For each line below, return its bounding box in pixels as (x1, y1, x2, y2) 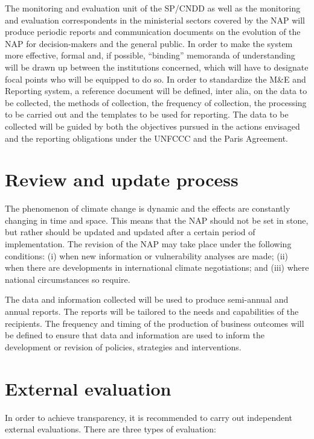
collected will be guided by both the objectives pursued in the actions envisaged (5, 119, 300, 132)
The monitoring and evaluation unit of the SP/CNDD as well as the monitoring (5, 2, 301, 14)
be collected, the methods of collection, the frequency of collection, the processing (5, 96, 307, 109)
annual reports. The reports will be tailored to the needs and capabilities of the (5, 305, 299, 317)
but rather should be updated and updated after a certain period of (5, 226, 255, 238)
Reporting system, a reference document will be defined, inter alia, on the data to (5, 84, 307, 97)
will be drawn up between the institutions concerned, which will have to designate (5, 60, 309, 73)
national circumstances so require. (5, 273, 130, 285)
